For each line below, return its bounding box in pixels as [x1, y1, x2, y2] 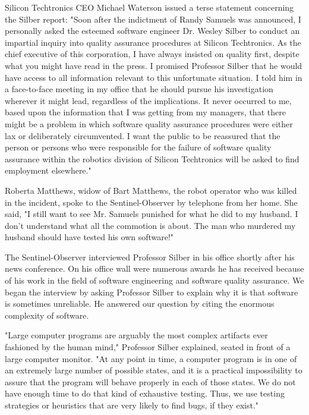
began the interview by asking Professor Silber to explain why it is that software [5, 285, 298, 298]
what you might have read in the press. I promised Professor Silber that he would [5, 59, 302, 71]
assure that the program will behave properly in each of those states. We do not [5, 375, 296, 388]
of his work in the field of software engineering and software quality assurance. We [5, 274, 304, 287]
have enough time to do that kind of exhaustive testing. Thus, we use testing [5, 387, 285, 400]
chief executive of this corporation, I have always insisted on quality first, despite [5, 48, 299, 60]
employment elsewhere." [5, 164, 92, 177]
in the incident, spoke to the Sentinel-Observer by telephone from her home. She [5, 196, 298, 208]
